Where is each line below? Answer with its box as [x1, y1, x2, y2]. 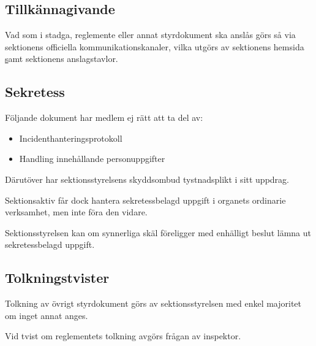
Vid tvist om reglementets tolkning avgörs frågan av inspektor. [5, 329, 241, 342]
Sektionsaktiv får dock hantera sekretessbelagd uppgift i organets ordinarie [5, 193, 286, 206]
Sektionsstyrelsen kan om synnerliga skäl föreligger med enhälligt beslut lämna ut [5, 226, 311, 239]
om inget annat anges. [5, 309, 88, 321]
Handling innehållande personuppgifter [19, 152, 165, 165]
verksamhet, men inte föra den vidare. [5, 206, 148, 218]
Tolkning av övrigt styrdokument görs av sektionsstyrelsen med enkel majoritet [5, 297, 302, 310]
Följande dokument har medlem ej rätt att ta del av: [5, 111, 203, 124]
